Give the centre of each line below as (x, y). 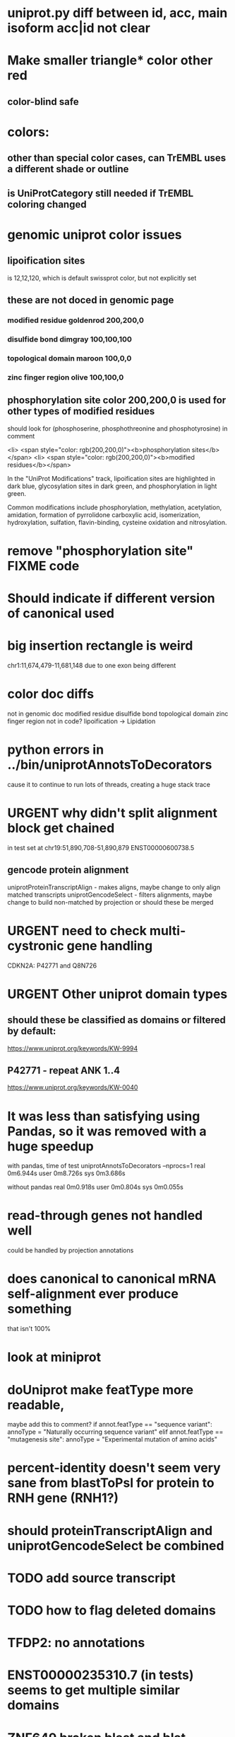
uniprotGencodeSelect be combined (116, 1545)
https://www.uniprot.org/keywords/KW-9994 (73, 1048)
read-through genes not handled (105, 1216)
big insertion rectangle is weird (100, 646)
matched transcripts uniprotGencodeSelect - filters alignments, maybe (110, 895)
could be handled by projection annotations (71, 1250)
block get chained (61, 828)
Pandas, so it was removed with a (107, 1131)
